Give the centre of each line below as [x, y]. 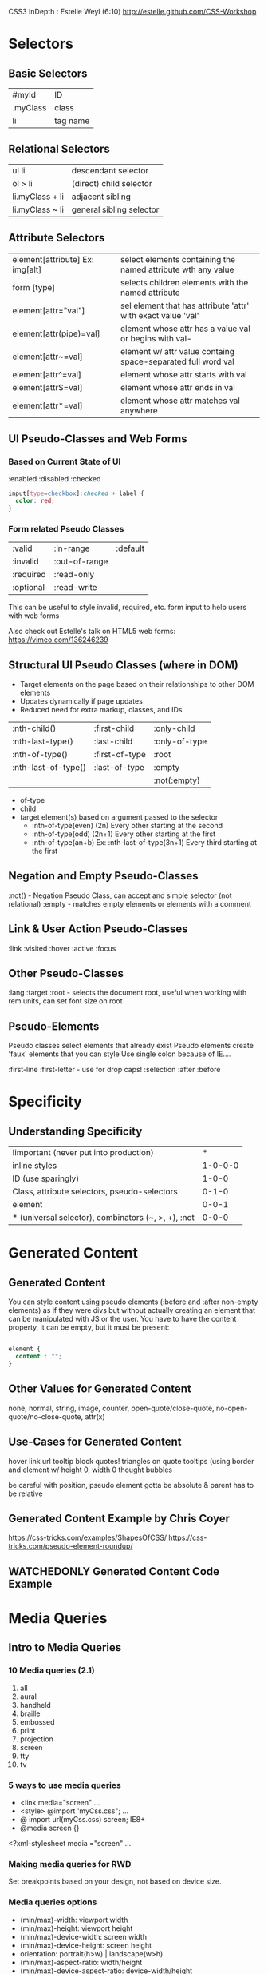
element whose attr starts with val [184, 374]
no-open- [232, 1408]
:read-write [75, 588]
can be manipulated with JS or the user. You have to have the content [122, 1319]
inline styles [35, 1166]
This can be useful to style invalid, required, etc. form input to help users [128, 608]
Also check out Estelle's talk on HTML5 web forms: [92, 632]
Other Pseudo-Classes [66, 973]
